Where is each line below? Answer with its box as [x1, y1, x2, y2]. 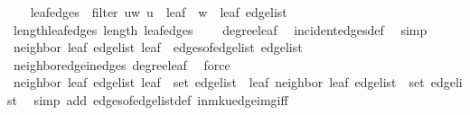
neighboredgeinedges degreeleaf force [13, 55, 230, 74]
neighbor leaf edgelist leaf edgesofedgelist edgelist [13, 38, 303, 57]
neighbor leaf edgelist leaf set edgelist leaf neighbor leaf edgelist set [13, 73, 425, 92]
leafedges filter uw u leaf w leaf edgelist [30, 3, 287, 21]
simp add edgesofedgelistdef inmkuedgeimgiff [33, 90, 288, 109]
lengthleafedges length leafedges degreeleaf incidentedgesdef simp [13, 20, 428, 39]
